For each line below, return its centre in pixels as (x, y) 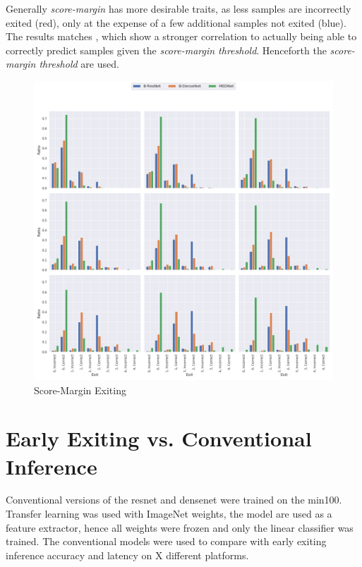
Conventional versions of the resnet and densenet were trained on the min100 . (174, 500)
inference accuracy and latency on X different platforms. (127, 555)
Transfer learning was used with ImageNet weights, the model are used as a (169, 514)
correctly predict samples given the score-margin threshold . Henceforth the (166, 50)
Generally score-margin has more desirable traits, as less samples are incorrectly (179, 8)
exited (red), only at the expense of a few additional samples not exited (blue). (176, 22)
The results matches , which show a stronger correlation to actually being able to (181, 36)
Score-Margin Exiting (80, 390)
